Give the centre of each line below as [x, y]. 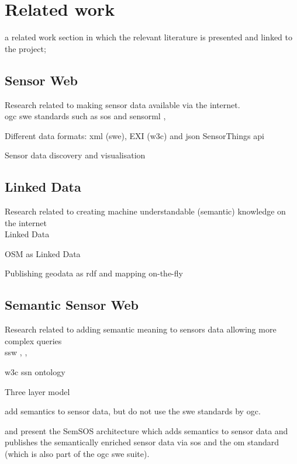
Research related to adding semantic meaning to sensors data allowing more [141, 329]
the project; [25, 48]
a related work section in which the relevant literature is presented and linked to [148, 37]
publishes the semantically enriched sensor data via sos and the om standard [142, 442]
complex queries [33, 340]
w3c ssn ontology [35, 372]
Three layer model [37, 391]
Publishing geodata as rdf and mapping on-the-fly [94, 273]
